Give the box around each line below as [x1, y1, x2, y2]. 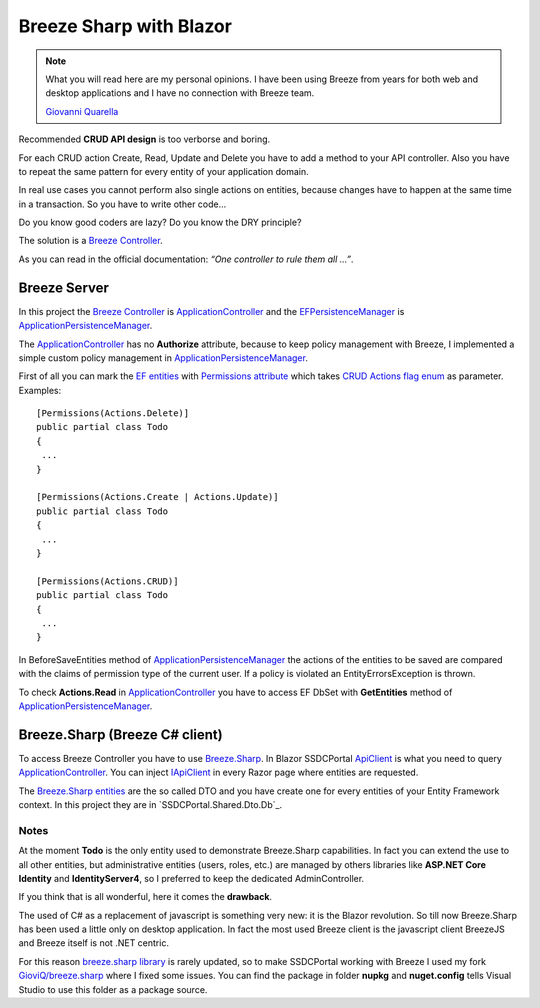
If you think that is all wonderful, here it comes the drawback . [18, 891, 273, 903]
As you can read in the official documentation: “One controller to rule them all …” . [18, 253, 354, 265]
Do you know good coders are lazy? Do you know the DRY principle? [18, 216, 302, 229]
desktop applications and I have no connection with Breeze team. [45, 87, 315, 99]
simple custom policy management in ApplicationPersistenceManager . [18, 351, 309, 364]
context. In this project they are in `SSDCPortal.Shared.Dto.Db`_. [18, 798, 283, 810]
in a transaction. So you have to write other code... [18, 198, 227, 210]
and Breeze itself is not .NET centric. [18, 937, 170, 949]
